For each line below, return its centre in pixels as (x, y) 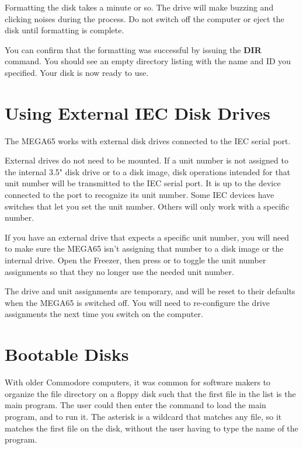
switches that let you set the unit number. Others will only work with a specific (147, 206)
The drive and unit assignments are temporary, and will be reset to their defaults (150, 291)
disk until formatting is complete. (65, 30)
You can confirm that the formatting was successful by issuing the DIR (133, 49)
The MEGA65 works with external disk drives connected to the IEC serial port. (148, 140)
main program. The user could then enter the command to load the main (135, 405)
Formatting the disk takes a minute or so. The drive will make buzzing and (139, 7)
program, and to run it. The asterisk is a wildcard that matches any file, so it (143, 416)
